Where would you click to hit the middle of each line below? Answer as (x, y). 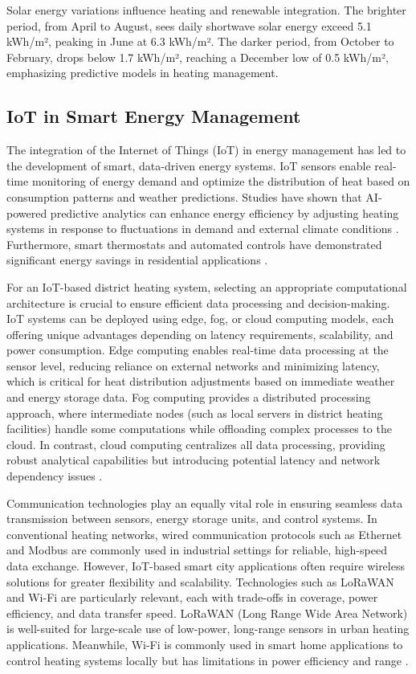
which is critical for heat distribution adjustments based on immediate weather (201, 381)
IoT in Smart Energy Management (154, 116)
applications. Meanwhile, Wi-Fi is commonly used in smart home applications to (205, 644)
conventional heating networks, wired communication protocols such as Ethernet (204, 534)
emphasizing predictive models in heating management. (143, 73)
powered (27, 212)
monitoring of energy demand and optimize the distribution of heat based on (221, 181)
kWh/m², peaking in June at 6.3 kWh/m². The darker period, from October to (200, 41)
